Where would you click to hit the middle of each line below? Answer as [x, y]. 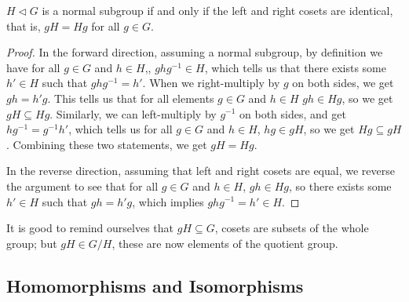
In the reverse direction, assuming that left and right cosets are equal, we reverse [201, 171]
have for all [33, 67]
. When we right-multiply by [211, 83]
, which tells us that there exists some [296, 67]
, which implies [168, 201]
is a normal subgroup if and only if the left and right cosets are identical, [217, 10]
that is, [24, 25]
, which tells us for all [121, 129]
